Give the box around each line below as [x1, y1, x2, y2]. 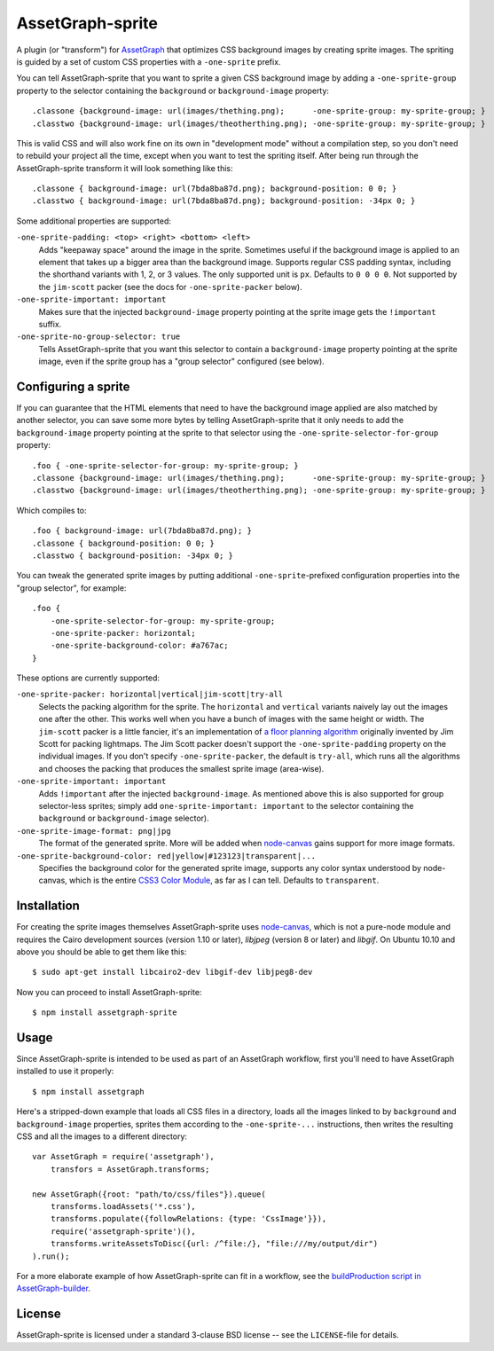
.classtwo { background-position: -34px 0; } [32, 550, 234, 561]
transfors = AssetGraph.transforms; [50, 1164, 210, 1174]
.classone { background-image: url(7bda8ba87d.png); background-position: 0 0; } [32, 184, 397, 194]
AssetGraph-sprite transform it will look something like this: [16, 162, 234, 173]
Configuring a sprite [16, 379, 130, 394]
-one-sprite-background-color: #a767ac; [50, 640, 230, 651]
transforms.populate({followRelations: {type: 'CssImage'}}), [50, 1214, 327, 1224]
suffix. [38, 318, 62, 329]
